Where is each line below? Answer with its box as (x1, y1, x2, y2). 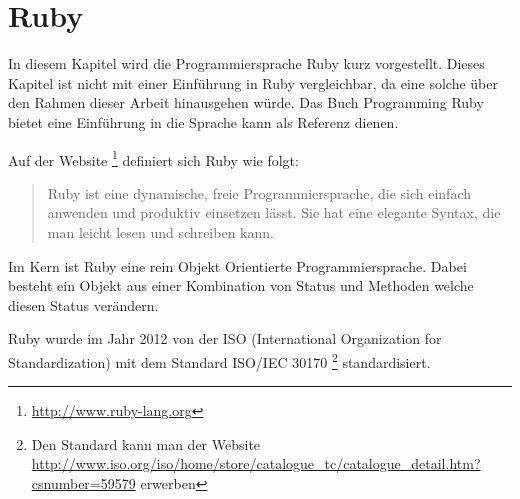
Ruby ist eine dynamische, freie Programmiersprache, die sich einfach (47, 182, 472, 203)
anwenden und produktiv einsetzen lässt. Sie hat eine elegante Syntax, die (47, 202, 501, 223)
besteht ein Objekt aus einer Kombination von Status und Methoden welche (8, 275, 474, 296)
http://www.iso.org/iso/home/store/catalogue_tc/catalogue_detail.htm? (31, 453, 481, 474)
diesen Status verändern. (8, 294, 159, 315)
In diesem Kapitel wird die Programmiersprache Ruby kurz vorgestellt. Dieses (8, 53, 485, 74)
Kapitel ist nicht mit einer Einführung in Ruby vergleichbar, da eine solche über (8, 72, 498, 93)
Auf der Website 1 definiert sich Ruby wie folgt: (8, 146, 299, 170)
